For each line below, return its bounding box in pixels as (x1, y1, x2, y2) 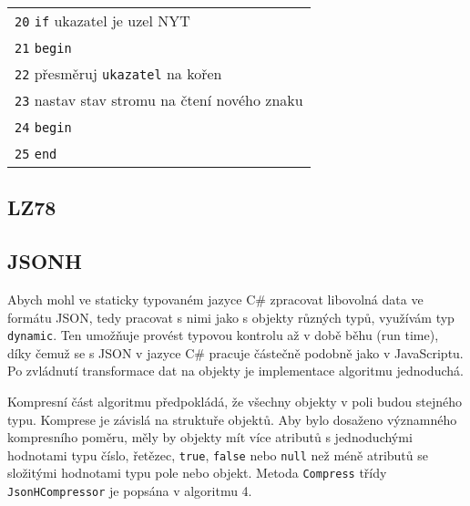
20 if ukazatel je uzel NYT (15, 10, 190, 31)
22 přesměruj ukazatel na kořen (15, 63, 222, 84)
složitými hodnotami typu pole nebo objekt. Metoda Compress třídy (7, 463, 387, 482)
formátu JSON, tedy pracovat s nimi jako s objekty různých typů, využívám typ (7, 307, 455, 326)
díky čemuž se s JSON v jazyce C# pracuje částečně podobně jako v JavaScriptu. (7, 343, 464, 362)
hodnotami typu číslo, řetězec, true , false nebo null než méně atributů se (7, 445, 428, 464)
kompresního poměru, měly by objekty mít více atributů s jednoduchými (7, 428, 413, 447)
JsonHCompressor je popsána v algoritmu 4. (7, 481, 252, 501)
